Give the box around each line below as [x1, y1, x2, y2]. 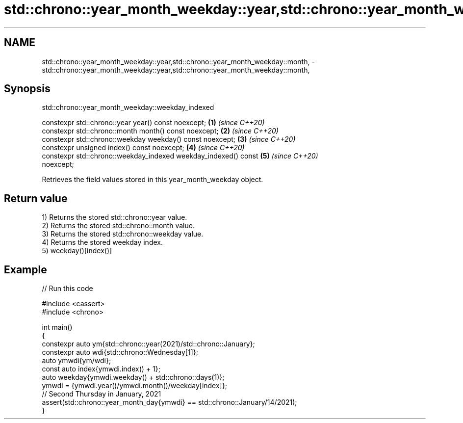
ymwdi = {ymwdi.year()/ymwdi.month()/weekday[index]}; [42, 381, 227, 390]
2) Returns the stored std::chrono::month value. [42, 221, 195, 230]
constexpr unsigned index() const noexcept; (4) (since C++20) [42, 143, 245, 152]
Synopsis [4, 82, 51, 95]
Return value [4, 192, 68, 205]
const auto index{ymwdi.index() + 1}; [42, 365, 160, 373]
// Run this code [42, 284, 93, 293]
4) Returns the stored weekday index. [42, 238, 163, 247]
